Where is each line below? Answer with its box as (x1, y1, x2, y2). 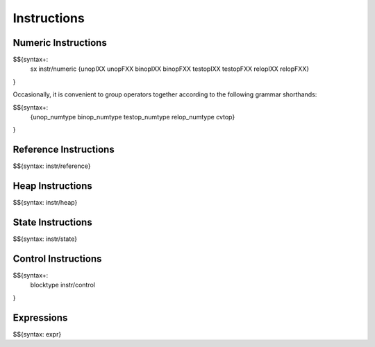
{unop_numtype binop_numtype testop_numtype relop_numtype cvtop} (30, 113, 235, 121)
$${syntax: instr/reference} (12, 162, 91, 170)
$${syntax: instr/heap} (12, 198, 78, 207)
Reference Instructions (12, 144, 115, 155)
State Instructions (12, 217, 93, 228)
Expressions (12, 312, 68, 323)
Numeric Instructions (12, 37, 107, 49)
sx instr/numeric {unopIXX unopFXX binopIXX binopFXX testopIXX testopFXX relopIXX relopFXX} (30, 65, 309, 73)
